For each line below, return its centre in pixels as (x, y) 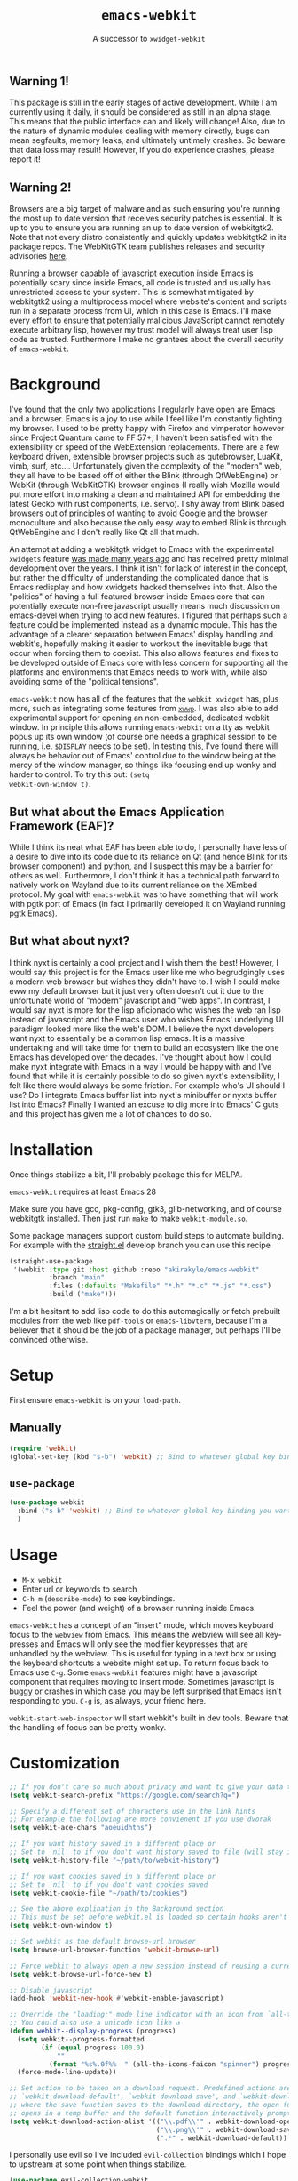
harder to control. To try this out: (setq (79, 774)
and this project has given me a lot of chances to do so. (111, 1113)
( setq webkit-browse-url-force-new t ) (81, 1974)
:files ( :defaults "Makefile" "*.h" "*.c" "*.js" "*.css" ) (160, 1286)
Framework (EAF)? (62, 826)
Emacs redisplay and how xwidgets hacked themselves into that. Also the (143, 587)
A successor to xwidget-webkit (149, 38)
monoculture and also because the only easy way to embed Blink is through (148, 523)
